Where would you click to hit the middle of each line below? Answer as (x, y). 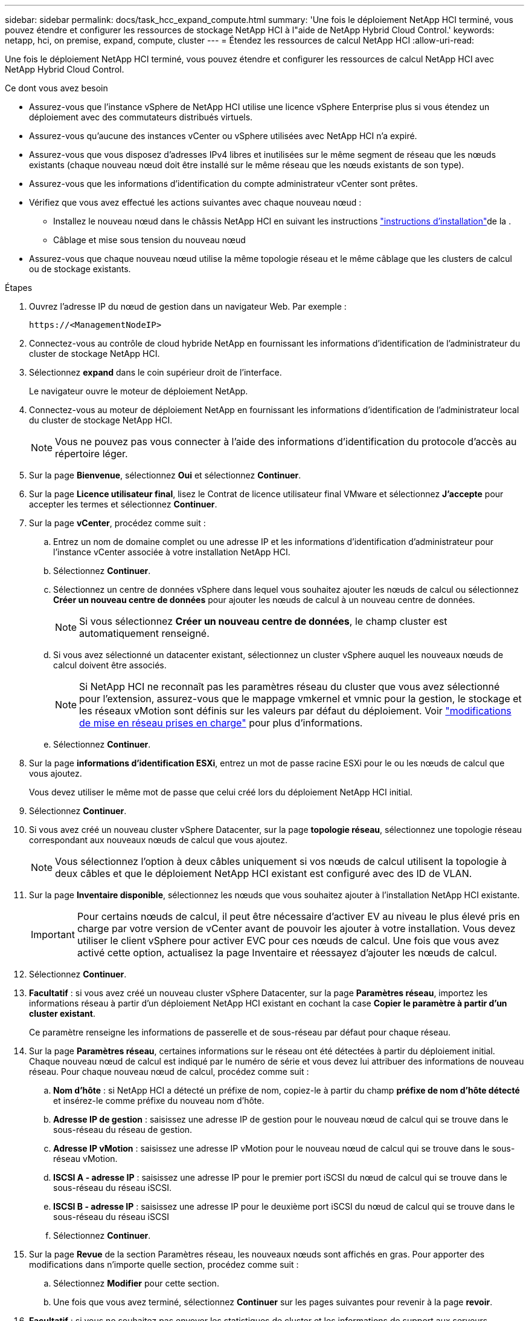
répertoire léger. (91, 454)
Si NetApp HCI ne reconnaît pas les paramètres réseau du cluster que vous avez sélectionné (290, 687)
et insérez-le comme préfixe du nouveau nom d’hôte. (159, 1101)
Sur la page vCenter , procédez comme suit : (117, 523)
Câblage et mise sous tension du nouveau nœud (149, 240)
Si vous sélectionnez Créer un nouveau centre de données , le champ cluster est (263, 621)
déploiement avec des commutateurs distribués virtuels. (141, 117)
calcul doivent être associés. (110, 665)
